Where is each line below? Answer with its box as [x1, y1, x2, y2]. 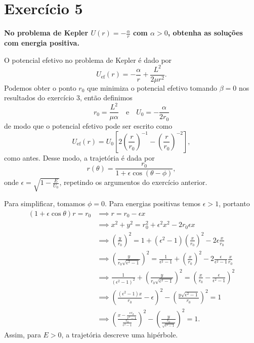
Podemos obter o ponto [4, 82, 76, 93]
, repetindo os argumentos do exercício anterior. [59, 177, 207, 187]
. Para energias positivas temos [104, 198, 201, 209]
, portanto [219, 198, 250, 209]
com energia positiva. [4, 37, 79, 48]
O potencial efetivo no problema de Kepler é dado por [4, 54, 172, 65]
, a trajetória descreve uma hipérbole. [61, 329, 178, 339]
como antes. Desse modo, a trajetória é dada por [4, 152, 155, 163]
